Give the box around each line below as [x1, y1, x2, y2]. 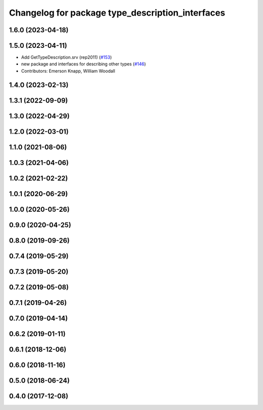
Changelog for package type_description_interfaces [9, 7, 225, 18]
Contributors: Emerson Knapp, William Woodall [21, 68, 115, 74]
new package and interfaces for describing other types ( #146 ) [21, 61, 146, 67]
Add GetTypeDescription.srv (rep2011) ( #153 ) [21, 54, 112, 61]
